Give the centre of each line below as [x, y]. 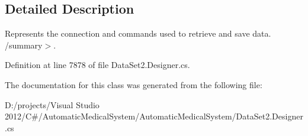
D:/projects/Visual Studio [52, 104]
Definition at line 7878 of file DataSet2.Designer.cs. [97, 65]
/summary [24, 45]
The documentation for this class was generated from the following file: [134, 84]
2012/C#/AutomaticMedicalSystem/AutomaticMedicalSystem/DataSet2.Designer [154, 116]
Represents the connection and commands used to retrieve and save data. [138, 33]
